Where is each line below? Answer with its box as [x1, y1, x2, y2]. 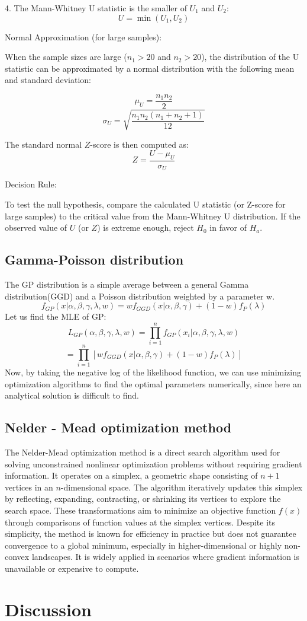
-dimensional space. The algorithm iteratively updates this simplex [60, 480, 303, 493]
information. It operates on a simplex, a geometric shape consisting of [5, 469, 258, 482]
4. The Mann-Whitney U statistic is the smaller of [5, 2, 187, 14]
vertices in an [5, 480, 53, 493]
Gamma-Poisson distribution [5, 250, 184, 269]
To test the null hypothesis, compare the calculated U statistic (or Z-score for [5, 198, 286, 211]
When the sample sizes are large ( [5, 50, 127, 63]
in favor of [209, 221, 247, 234]
